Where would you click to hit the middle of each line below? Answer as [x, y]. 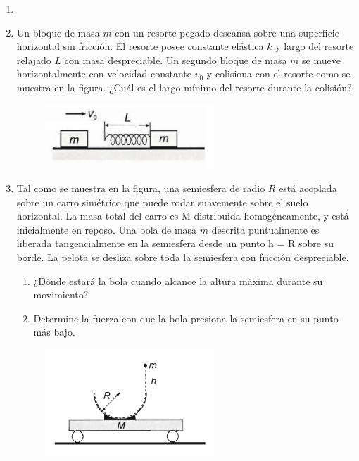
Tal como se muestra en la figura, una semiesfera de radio [141, 188]
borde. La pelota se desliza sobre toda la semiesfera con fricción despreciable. [183, 257]
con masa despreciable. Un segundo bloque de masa [176, 59]
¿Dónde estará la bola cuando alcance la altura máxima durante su [178, 280]
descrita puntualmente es [265, 229]
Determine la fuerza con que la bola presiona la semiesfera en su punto [186, 318]
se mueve [321, 59]
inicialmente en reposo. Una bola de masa [107, 229]
